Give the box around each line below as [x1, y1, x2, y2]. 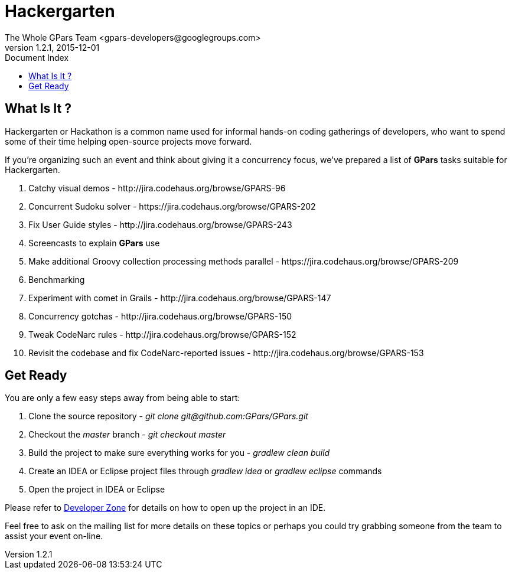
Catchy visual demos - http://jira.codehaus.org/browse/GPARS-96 [28, 182, 286, 193]
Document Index [5, 52, 69, 63]
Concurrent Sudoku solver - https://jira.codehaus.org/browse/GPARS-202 [28, 201, 316, 211]
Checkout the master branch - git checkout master [28, 429, 226, 440]
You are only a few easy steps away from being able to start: [5, 393, 240, 403]
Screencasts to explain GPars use [28, 237, 160, 248]
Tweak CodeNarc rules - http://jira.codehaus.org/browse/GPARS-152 [28, 329, 296, 340]
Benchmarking [28, 274, 85, 285]
